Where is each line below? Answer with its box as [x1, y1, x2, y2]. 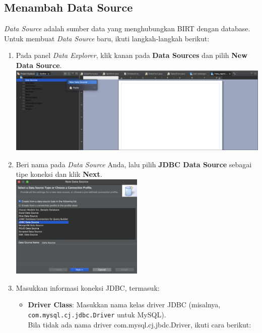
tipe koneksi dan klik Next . [16, 169, 102, 179]
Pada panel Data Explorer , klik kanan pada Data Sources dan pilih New [16, 50, 247, 60]
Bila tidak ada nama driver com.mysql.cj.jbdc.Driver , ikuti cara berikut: [28, 319, 251, 329]
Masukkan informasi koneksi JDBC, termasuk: [16, 282, 160, 293]
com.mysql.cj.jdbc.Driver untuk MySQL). [28, 309, 166, 319]
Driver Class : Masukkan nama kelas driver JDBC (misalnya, [28, 299, 221, 310]
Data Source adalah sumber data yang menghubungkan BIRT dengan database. [4, 23, 250, 34]
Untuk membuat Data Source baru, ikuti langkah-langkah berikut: [4, 33, 210, 43]
